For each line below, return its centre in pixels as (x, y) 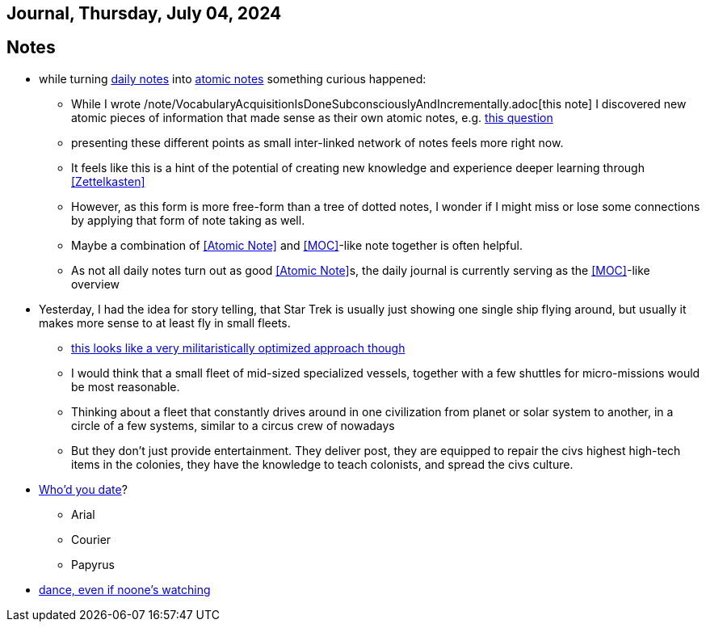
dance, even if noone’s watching (125, 589)
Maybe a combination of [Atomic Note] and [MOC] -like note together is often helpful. (297, 245)
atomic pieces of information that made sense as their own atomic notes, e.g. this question (312, 117)
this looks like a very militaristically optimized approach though (238, 348)
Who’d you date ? (83, 489)
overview (95, 284)
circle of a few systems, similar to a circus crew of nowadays (233, 425)
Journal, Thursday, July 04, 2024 (144, 13)
